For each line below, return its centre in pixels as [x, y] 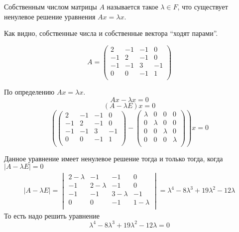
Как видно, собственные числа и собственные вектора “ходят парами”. [111, 33]
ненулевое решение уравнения [50, 16]
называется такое [132, 6]
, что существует [203, 6]
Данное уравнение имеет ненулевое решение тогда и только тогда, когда [114, 158]
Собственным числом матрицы [51, 6]
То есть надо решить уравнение [52, 215]
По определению [29, 92]
